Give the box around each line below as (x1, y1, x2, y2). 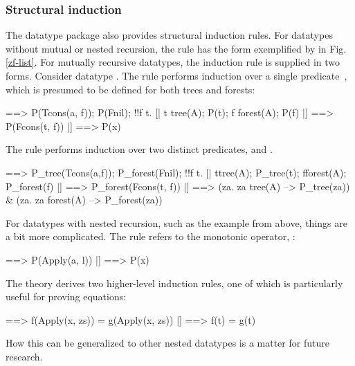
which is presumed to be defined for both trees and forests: (6, 82, 255, 96)
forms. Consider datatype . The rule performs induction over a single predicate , (6, 68, 347, 82)
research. (6, 349, 43, 363)
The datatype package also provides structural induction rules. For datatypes (6, 28, 333, 42)
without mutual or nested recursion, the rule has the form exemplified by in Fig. (6, 41, 347, 55)
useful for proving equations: (6, 289, 127, 304)
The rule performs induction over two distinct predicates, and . (6, 142, 273, 156)
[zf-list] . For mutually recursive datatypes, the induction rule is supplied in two (6, 55, 340, 69)
